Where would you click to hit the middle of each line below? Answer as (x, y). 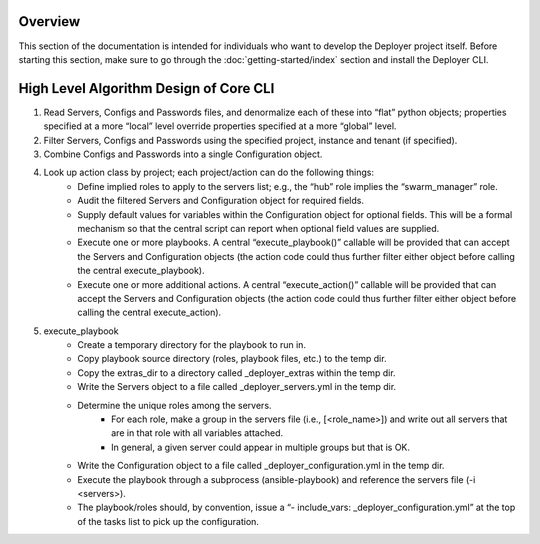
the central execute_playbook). (141, 271)
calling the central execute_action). (149, 312)
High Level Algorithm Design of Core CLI (146, 88)
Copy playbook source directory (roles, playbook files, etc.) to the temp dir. (232, 359)
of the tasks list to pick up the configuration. (168, 521)
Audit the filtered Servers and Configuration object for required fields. (221, 201)
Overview (49, 21)
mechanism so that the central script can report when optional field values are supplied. (258, 228)
